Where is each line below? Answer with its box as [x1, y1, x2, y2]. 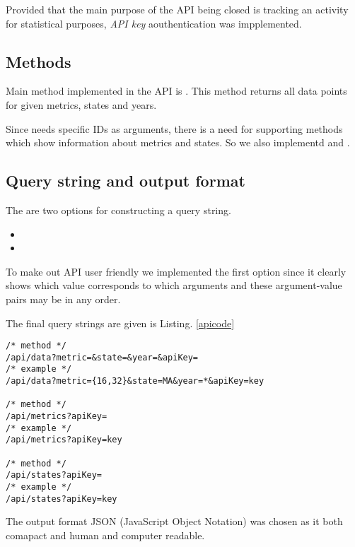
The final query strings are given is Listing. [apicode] [6, 315, 235, 330]
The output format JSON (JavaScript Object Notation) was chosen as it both [6, 514, 343, 529]
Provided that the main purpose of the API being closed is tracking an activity [6, 2, 349, 16]
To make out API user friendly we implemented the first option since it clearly [6, 264, 347, 278]
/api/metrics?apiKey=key [6, 435, 122, 445]
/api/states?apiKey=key [6, 493, 117, 504]
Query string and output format [6, 170, 245, 192]
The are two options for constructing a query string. [6, 202, 231, 217]
